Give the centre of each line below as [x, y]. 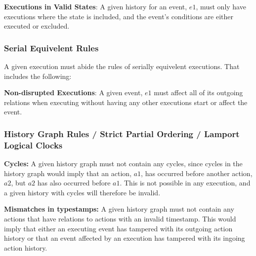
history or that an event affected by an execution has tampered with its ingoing [125, 238]
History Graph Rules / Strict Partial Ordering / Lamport [122, 133]
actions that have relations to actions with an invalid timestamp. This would [120, 219]
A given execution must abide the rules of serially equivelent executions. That [122, 66]
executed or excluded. [37, 26]
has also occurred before [74, 183]
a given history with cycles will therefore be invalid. [82, 192]
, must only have [221, 6]
